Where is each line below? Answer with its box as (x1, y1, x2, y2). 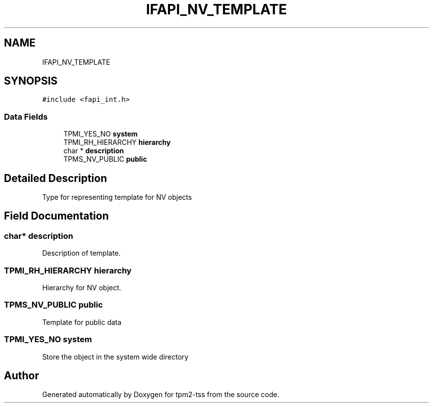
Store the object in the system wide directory (42, 352, 189, 361)
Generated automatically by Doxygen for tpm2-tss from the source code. (42, 390, 279, 399)
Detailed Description (4, 172, 107, 184)
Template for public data (42, 317, 122, 326)
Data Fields (4, 111, 48, 122)
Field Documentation (4, 210, 109, 223)
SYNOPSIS (4, 75, 58, 88)
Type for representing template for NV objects (42, 193, 192, 202)
